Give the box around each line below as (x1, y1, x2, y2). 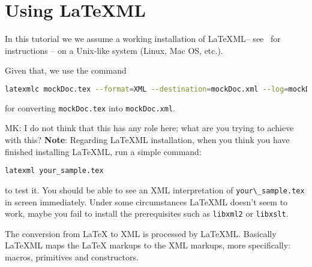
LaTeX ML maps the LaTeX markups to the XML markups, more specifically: (5, 239, 291, 251)
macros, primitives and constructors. (5, 250, 139, 263)
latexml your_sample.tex (5, 166, 104, 175)
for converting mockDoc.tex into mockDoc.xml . (5, 101, 175, 114)
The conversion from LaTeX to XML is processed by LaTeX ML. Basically (5, 227, 277, 239)
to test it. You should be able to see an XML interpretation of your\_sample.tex (5, 183, 305, 196)
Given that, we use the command (5, 64, 127, 77)
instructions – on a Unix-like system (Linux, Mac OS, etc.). (5, 44, 223, 56)
